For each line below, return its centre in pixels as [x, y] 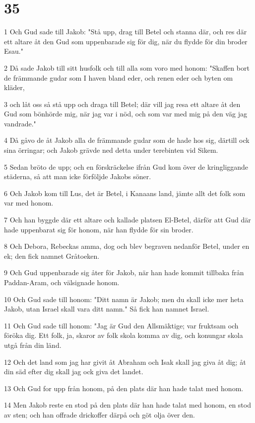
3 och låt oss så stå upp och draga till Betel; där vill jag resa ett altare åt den [122, 104]
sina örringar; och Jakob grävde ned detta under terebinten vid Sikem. [111, 150]
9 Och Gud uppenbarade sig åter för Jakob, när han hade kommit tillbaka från [124, 272]
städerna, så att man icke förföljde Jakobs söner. [78, 176]
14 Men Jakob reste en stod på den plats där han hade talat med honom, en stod [127, 405]
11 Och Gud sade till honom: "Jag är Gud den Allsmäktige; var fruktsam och [121, 325]
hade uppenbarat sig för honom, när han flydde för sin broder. [99, 229]
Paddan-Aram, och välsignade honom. [62, 282]
